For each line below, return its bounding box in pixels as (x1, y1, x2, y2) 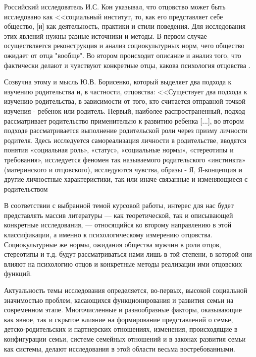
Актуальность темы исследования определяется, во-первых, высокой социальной (4, 285, 248, 295)
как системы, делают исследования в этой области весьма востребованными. (4, 343, 235, 354)
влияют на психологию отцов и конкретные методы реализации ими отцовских (4, 258, 242, 269)
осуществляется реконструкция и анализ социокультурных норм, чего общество (4, 40, 245, 51)
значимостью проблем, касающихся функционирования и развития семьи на (4, 294, 234, 305)
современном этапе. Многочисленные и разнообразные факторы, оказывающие (4, 304, 242, 315)
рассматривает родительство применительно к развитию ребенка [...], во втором (4, 115, 244, 126)
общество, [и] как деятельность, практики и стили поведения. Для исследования (4, 21, 246, 31)
